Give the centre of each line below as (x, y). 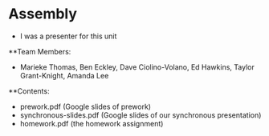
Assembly (43, 14)
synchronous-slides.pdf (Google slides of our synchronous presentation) (141, 115)
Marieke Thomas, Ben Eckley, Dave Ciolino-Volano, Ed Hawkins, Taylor (137, 67)
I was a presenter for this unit (68, 36)
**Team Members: (40, 51)
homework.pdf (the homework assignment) (92, 123)
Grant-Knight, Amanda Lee (64, 75)
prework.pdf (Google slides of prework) (85, 106)
